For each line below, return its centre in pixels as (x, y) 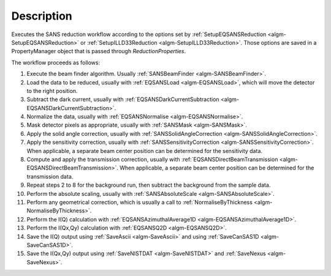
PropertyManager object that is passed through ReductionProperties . (99, 51)
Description (42, 16)
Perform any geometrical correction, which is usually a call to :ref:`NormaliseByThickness (139, 202)
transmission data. (50, 176)
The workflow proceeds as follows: (56, 62)
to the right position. (52, 91)
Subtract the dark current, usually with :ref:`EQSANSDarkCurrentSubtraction (123, 99)
